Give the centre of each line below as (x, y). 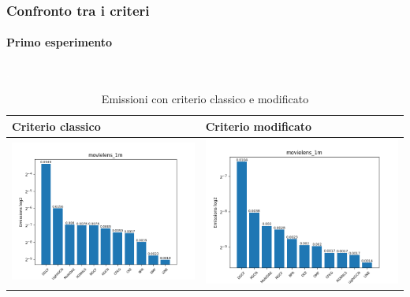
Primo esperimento (60, 42)
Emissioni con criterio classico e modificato (205, 99)
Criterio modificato (259, 126)
